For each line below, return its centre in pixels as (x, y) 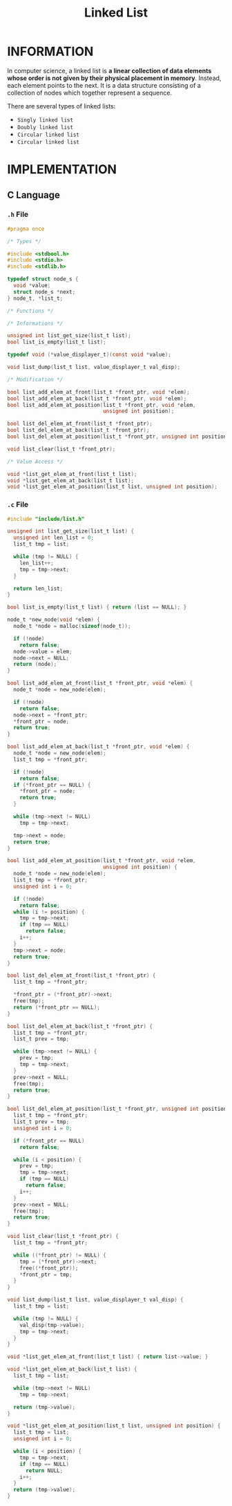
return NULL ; (44, 1470)
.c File (18, 504)
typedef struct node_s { (43, 279)
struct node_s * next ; (45, 292)
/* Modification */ (35, 379)
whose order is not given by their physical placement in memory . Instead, (114, 78)
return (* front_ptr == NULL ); (57, 1007)
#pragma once (26, 229)
